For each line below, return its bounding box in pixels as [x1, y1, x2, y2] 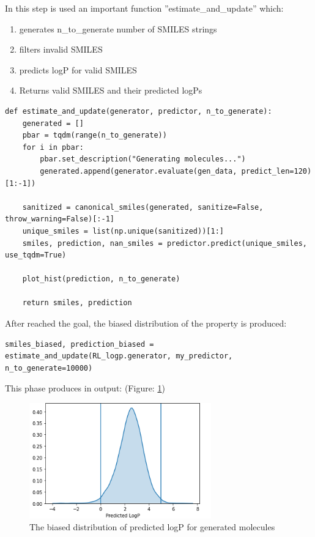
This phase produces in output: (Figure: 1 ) [5, 382, 165, 394]
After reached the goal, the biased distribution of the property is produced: [5, 317, 287, 330]
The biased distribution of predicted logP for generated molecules [29, 520, 275, 533]
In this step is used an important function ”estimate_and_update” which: [5, 2, 284, 14]
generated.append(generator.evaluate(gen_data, [40, 166, 237, 176]
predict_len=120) [241, 166, 312, 176]
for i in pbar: [22, 143, 84, 152]
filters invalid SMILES [19, 43, 103, 56]
